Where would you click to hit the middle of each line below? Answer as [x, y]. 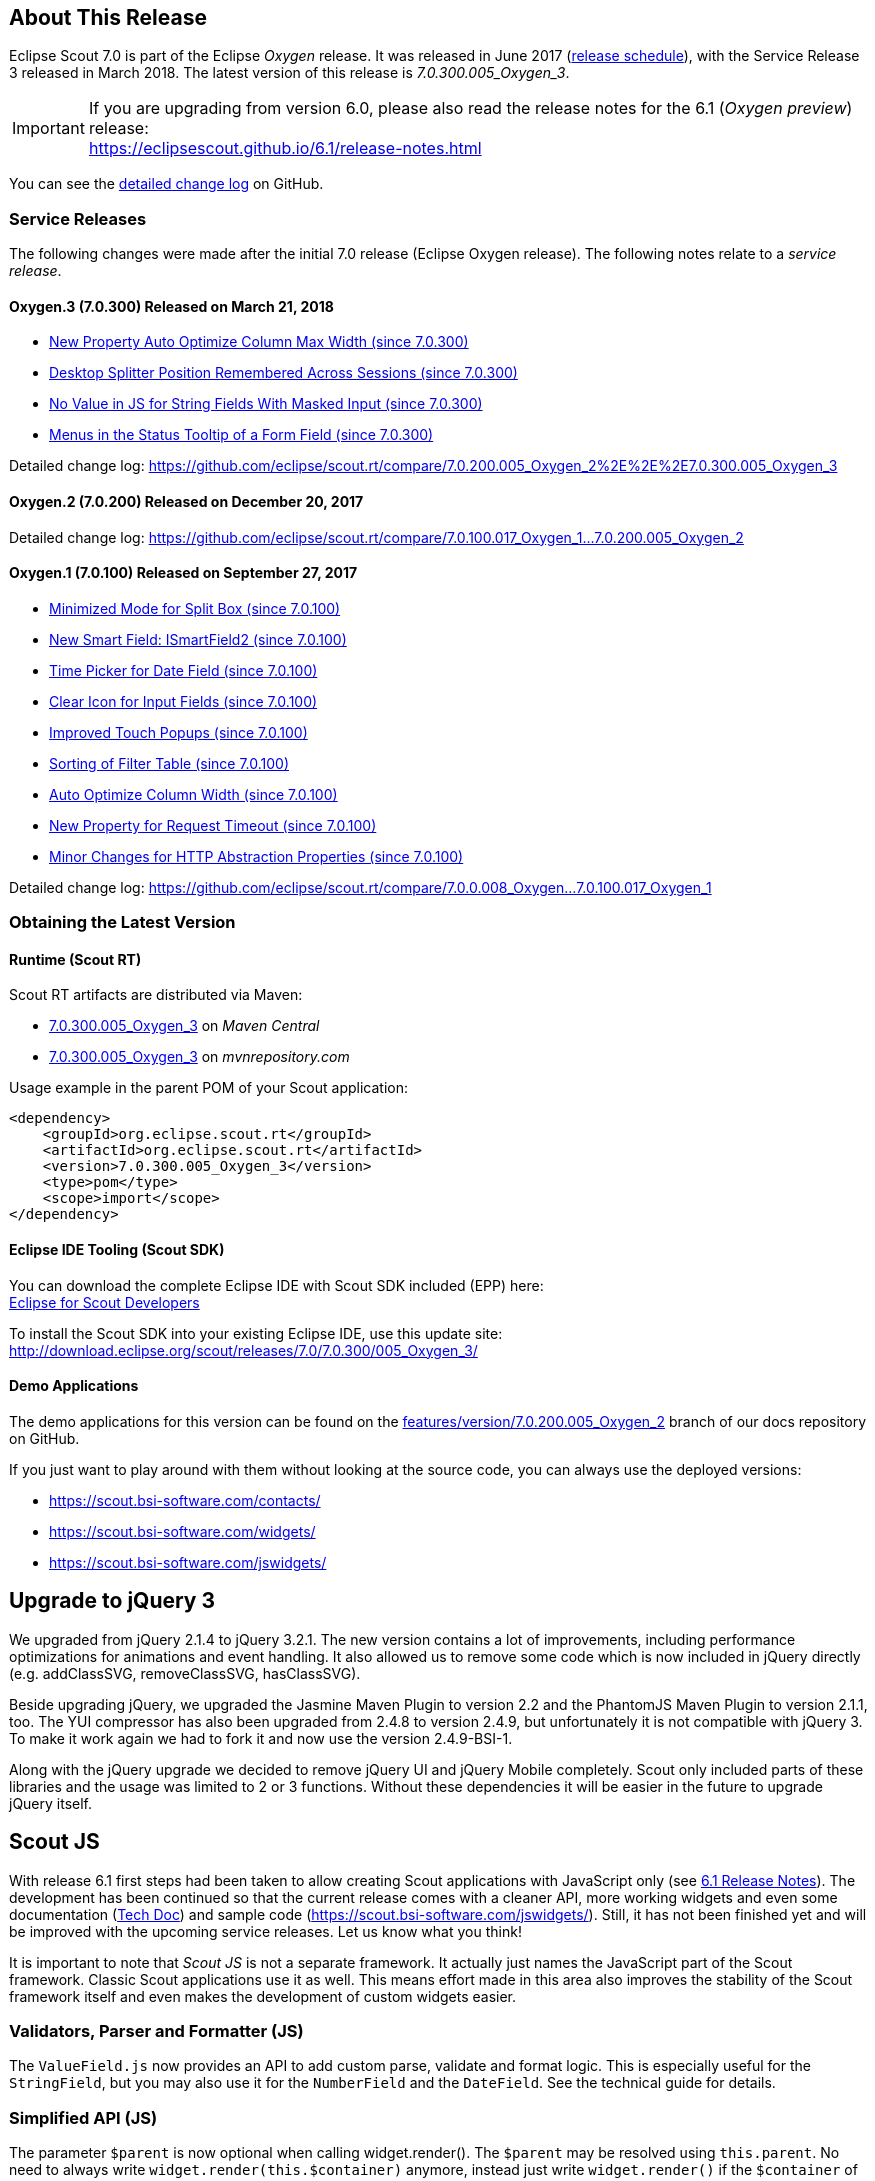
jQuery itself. [51, 1803]
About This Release [108, 17]
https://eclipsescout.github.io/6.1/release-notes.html [285, 148]
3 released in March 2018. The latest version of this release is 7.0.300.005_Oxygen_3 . [289, 73]
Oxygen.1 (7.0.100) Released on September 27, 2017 [183, 573]
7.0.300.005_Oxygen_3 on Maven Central [184, 1026]
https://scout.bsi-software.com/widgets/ [182, 1531]
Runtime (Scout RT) [75, 959]
